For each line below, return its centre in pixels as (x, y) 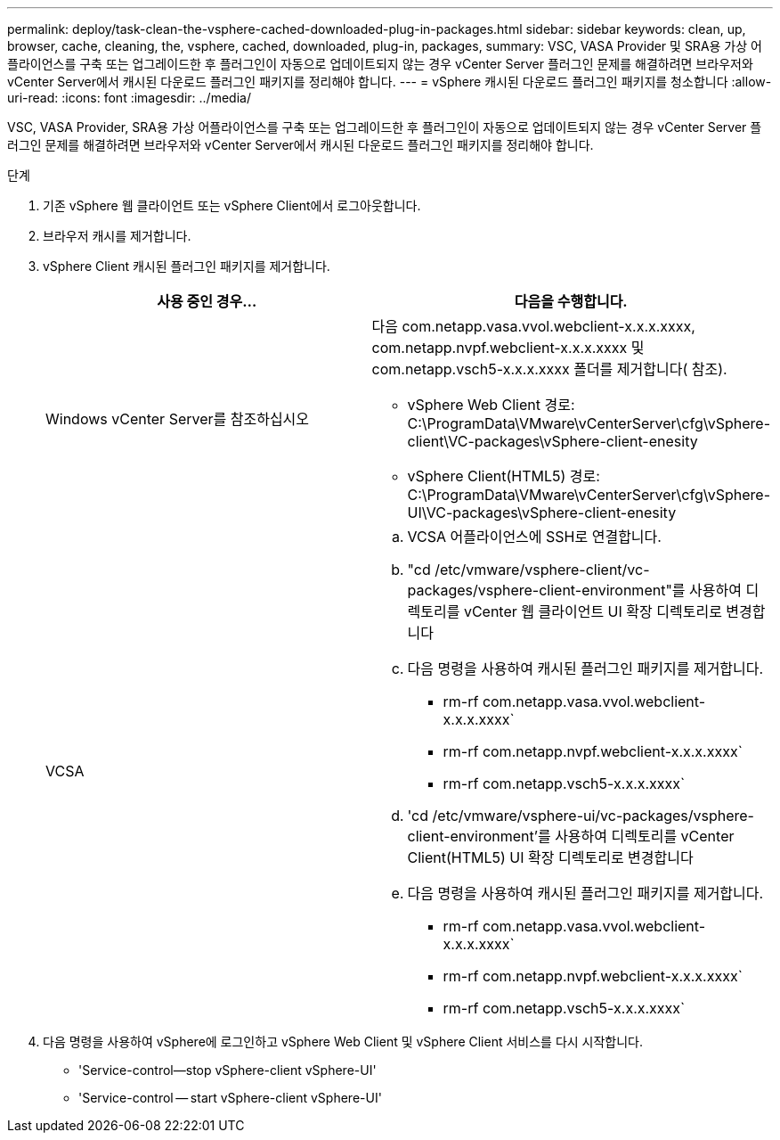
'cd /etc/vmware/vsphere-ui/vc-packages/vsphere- (581, 816)
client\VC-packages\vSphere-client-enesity (552, 441)
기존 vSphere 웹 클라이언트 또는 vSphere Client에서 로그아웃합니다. (232, 205)
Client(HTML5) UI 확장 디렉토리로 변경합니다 (550, 857)
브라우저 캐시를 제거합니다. (117, 236)
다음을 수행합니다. (571, 301)
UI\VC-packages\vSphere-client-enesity (542, 513)
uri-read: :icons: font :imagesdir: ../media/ (129, 98)
